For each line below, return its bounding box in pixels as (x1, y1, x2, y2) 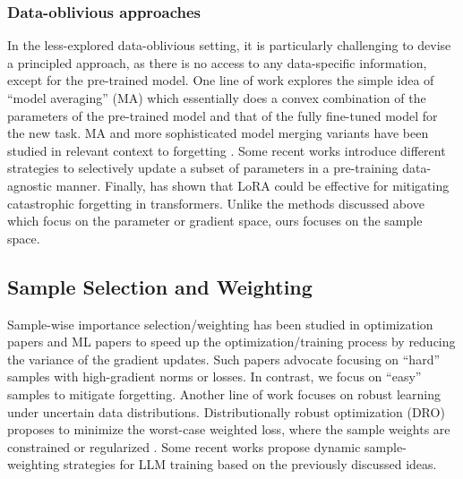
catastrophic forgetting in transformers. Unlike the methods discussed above (7, 193, 424, 212)
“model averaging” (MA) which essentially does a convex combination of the (7, 89, 426, 107)
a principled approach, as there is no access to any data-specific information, (7, 53, 427, 72)
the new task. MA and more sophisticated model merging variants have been (7, 124, 429, 142)
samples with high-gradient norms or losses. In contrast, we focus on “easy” (7, 367, 422, 386)
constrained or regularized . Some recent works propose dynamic (7, 437, 361, 456)
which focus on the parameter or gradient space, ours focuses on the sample (7, 211, 423, 230)
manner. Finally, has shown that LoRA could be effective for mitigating (56, 175, 450, 194)
